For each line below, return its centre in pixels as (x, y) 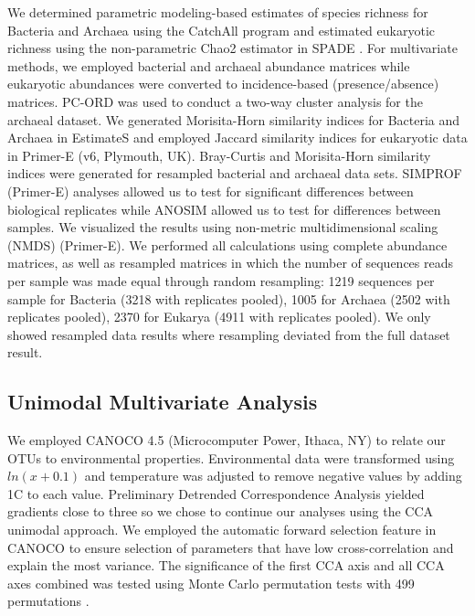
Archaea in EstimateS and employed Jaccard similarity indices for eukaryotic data (237, 138)
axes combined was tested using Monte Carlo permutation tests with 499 (211, 583)
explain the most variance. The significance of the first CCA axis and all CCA (226, 565)
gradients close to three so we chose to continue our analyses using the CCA (221, 511)
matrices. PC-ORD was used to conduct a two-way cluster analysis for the (215, 101)
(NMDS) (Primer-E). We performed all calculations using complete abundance (227, 244)
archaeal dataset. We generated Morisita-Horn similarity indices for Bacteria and (234, 119)
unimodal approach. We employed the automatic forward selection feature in (222, 530)
